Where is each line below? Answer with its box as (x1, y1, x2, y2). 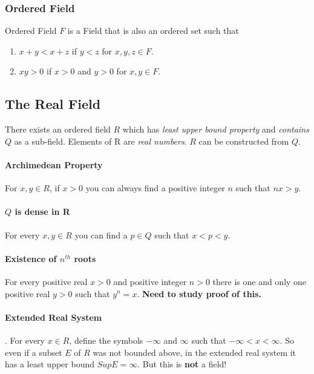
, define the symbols (69, 333, 143, 346)
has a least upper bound (5, 358, 94, 370)
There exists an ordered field (5, 123, 111, 136)
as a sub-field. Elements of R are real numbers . (14, 134, 187, 147)
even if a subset (5, 346, 62, 358)
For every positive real (5, 275, 88, 287)
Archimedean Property (5, 158, 103, 171)
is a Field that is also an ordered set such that (67, 24, 239, 37)
